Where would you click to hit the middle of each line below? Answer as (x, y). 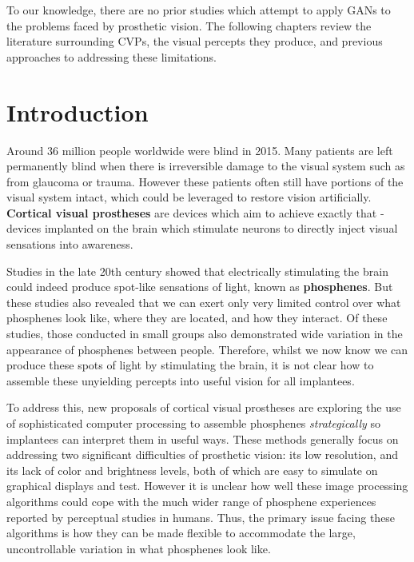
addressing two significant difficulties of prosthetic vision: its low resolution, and (202, 454)
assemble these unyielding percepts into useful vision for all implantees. (181, 380)
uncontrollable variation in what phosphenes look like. (139, 548)
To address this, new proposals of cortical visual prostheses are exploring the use (204, 407)
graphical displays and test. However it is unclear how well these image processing (207, 486)
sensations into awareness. (70, 244)
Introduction (78, 112)
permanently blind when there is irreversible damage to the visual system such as (206, 166)
